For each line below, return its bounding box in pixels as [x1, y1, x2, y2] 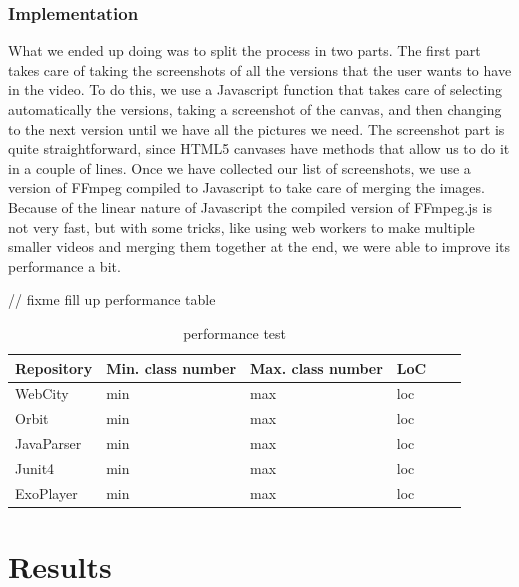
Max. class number [250, 357, 383, 378]
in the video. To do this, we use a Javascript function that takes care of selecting [8, 79, 503, 100]
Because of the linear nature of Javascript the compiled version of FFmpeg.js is [8, 196, 492, 217]
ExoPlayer [15, 482, 78, 503]
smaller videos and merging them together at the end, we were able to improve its [8, 236, 511, 257]
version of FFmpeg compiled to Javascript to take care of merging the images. [8, 177, 485, 198]
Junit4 [15, 457, 55, 478]
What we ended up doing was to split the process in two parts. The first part [8, 40, 481, 61]
